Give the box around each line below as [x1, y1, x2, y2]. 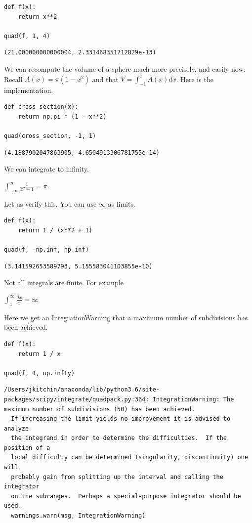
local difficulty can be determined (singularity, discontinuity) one [11, 454, 248, 461]
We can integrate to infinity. [4, 164, 89, 174]
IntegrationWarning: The [152, 395, 234, 403]
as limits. [108, 198, 135, 209]
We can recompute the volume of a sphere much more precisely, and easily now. [4, 63, 246, 74]
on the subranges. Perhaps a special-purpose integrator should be [11, 492, 241, 500]
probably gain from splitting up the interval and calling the [11, 473, 223, 480]
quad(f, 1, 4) [4, 32, 50, 40]
